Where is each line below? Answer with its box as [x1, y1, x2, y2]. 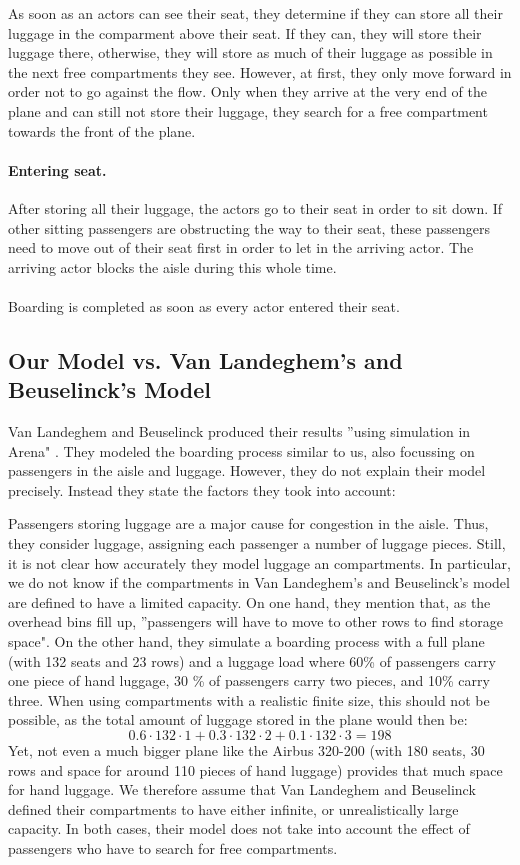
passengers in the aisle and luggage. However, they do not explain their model [8, 460, 486, 481]
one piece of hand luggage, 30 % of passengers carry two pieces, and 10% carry [8, 670, 490, 691]
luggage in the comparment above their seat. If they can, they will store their [8, 22, 482, 43]
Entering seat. [8, 159, 107, 180]
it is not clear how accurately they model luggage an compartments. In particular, [8, 552, 511, 573]
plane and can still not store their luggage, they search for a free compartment [8, 100, 488, 121]
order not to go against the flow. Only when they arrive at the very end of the [8, 81, 487, 102]
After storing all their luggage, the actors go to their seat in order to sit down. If [8, 197, 503, 218]
